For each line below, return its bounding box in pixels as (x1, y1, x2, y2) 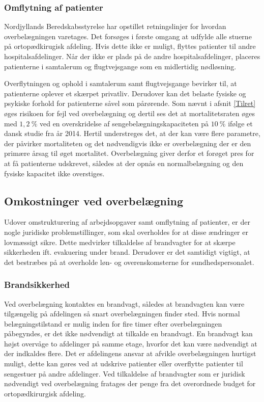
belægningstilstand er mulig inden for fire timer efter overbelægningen (4, 318, 222, 329)
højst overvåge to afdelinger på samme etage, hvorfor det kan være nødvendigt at (4, 338, 257, 349)
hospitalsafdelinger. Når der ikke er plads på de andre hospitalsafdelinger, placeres (4, 51, 260, 61)
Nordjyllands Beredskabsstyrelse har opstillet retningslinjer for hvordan (4, 21, 226, 32)
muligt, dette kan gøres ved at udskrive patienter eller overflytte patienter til (4, 358, 243, 369)
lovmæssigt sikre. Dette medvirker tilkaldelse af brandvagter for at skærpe (4, 236, 236, 247)
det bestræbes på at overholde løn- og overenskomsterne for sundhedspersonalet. (4, 256, 254, 267)
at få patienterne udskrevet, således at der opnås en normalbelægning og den (4, 157, 244, 168)
